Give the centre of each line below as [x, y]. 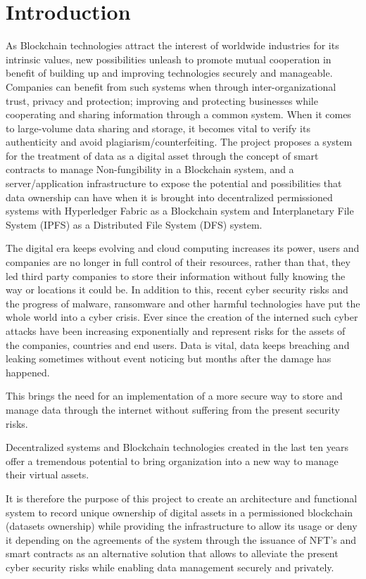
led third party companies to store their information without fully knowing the [176, 275]
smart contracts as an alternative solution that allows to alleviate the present [172, 553]
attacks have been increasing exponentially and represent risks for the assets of [176, 331]
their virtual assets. [48, 475]
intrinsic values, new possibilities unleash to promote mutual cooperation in [169, 59]
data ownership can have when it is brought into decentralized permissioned [169, 197]
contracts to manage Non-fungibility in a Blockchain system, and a [150, 169]
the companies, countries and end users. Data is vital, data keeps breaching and [178, 344]
